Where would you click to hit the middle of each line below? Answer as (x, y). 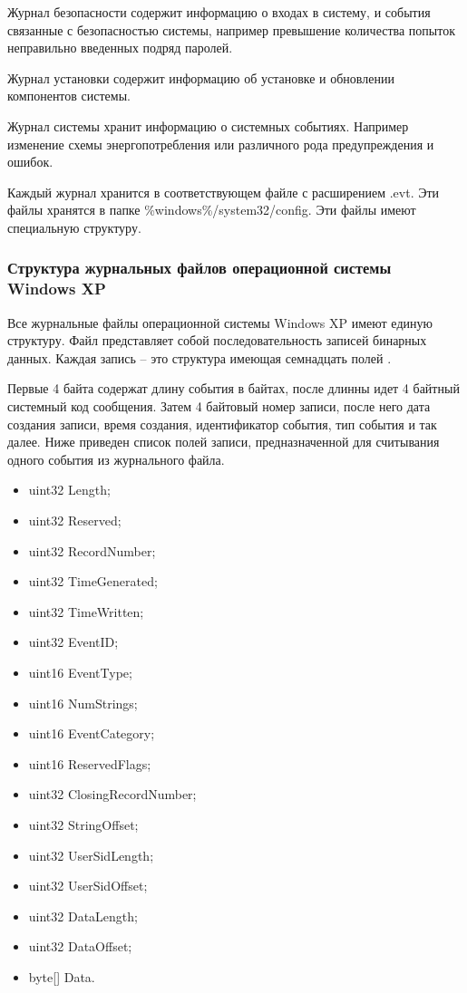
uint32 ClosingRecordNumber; (112, 794)
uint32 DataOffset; (80, 946)
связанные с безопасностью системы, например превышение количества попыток (231, 29)
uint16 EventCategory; (92, 733)
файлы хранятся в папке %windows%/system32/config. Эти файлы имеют (212, 210)
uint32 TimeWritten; (86, 611)
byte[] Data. (62, 976)
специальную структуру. (74, 227)
